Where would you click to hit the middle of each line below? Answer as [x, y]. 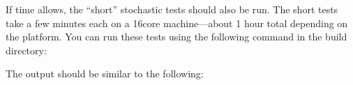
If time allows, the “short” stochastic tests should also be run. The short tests [172, 9]
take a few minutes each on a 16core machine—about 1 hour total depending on [177, 23]
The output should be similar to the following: [105, 74]
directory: [26, 50]
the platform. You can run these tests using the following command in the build [176, 37]
